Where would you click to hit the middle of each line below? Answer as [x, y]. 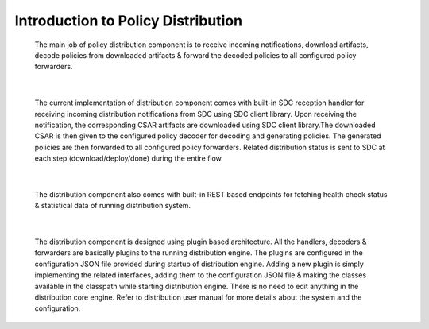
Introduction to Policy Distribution [128, 21]
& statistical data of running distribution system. [112, 206]
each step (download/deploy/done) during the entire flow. [129, 158]
